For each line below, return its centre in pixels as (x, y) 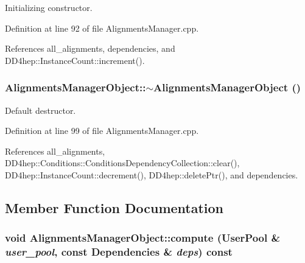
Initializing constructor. (49, 7)
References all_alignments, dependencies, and (90, 48)
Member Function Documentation (114, 207)
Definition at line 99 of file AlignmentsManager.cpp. (102, 131)
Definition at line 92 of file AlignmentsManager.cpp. (102, 28)
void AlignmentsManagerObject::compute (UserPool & (143, 238)
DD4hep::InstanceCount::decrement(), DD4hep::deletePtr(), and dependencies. (152, 174)
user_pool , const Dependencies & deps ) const (119, 252)
